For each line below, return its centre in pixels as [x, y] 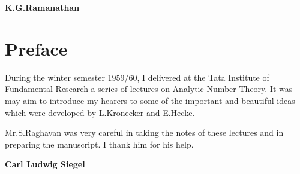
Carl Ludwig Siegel [45, 164]
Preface [36, 48]
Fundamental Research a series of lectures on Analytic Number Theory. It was [149, 89]
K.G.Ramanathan [42, 7]
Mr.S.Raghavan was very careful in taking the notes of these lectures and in [144, 132]
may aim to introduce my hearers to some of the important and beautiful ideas [150, 100]
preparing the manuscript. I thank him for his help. [99, 144]
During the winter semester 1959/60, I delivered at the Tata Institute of [137, 77]
